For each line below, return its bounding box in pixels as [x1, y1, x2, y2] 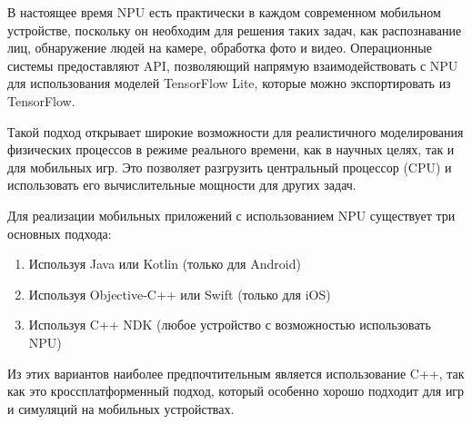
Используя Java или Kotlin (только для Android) [28, 254, 301, 273]
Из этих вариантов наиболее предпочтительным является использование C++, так [7, 363, 465, 382]
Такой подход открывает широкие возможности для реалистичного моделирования [7, 122, 464, 141]
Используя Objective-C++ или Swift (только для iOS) [28, 284, 331, 303]
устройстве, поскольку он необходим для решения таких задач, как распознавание [7, 20, 462, 39]
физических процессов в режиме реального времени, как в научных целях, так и [7, 140, 455, 159]
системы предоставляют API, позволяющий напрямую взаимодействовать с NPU [7, 55, 458, 74]
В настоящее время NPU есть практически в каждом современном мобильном [7, 3, 441, 21]
